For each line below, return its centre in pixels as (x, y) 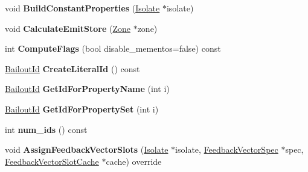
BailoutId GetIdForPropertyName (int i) (87, 89)
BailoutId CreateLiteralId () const (72, 68)
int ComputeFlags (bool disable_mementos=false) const (113, 48)
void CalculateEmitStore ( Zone (68, 28)
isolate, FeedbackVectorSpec (227, 149)
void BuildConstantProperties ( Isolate (82, 8)
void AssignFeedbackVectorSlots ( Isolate (87, 149)
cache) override (134, 161)
